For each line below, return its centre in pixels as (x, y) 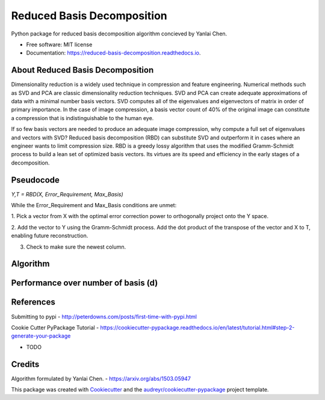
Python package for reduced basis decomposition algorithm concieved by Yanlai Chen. (119, 34)
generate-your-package (41, 336)
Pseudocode (36, 180)
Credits (25, 364)
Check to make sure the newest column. (76, 247)
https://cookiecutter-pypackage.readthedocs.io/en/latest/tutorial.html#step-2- (197, 327)
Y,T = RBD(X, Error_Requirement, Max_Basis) (67, 194)
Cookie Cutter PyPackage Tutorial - (55, 327)
